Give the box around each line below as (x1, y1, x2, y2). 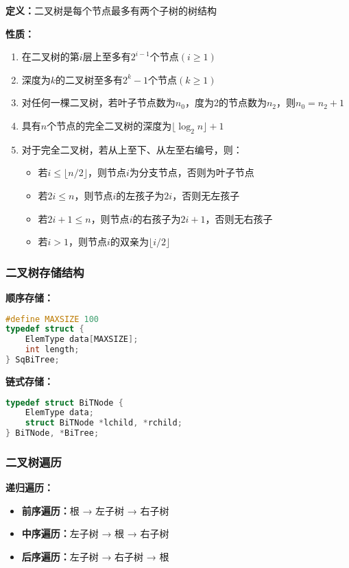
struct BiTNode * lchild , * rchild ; (25, 418, 182, 428)
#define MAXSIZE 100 (5, 314, 99, 324)
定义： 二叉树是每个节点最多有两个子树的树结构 (5, 3, 217, 17)
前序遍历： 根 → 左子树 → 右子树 (21, 503, 169, 517)
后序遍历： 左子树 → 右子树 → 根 (21, 550, 169, 564)
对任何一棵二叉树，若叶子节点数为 (21, 95, 176, 110)
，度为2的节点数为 (184, 95, 267, 110)
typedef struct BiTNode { (5, 397, 123, 408)
